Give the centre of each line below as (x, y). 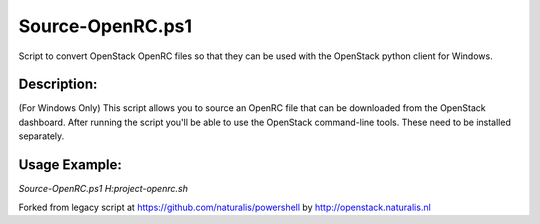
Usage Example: (70, 165)
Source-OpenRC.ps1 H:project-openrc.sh (103, 189)
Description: (58, 84)
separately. (41, 136)
